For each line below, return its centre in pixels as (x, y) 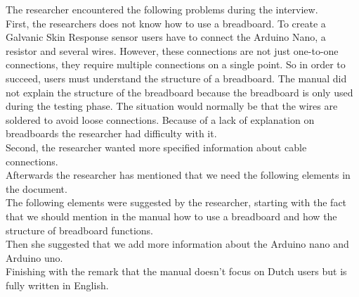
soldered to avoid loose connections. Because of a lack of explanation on (160, 119)
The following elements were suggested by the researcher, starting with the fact (176, 202)
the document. (37, 188)
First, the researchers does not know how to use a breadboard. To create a (166, 23)
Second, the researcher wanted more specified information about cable (156, 147)
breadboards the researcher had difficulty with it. (111, 133)
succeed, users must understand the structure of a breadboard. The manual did (176, 78)
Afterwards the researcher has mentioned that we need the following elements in (178, 175)
